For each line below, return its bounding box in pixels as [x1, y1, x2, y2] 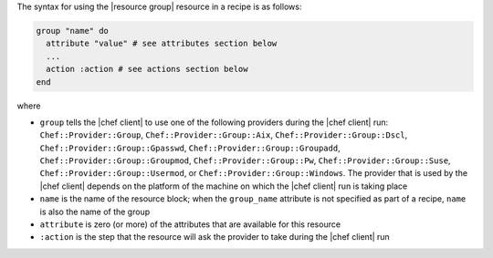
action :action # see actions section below [46, 64, 248, 75]
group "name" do [36, 26, 110, 36]
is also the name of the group [39, 206, 151, 217]
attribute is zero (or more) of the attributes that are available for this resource [39, 219, 341, 230]
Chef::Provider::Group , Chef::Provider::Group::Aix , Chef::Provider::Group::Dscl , [39, 129, 408, 140]
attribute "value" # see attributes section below [46, 38, 278, 49]
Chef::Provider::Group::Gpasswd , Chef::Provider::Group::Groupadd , [39, 142, 341, 153]
